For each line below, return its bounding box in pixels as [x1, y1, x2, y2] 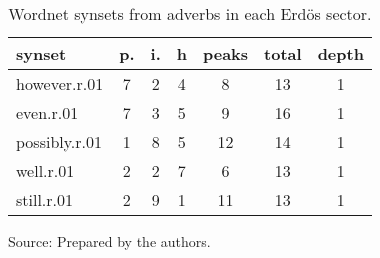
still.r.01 [16, 188, 74, 211]
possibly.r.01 [16, 130, 103, 153]
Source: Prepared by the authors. [8, 231, 211, 251]
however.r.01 [16, 72, 104, 95]
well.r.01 [16, 159, 75, 182]
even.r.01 [16, 101, 79, 124]
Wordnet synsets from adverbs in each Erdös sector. [8, 2, 372, 25]
